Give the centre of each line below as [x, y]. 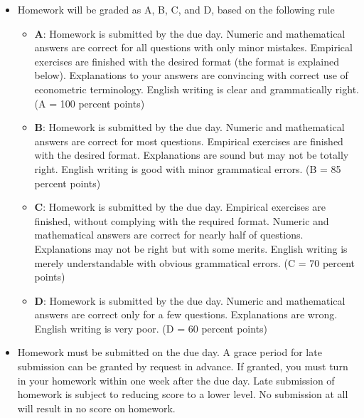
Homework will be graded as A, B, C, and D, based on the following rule [176, 9]
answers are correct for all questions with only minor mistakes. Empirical [193, 47]
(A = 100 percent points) [90, 103]
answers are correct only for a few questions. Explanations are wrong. [186, 314]
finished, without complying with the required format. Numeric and [182, 220]
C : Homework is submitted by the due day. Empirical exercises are [180, 207]
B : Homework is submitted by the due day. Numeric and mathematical [189, 127]
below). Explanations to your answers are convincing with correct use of [191, 75]
